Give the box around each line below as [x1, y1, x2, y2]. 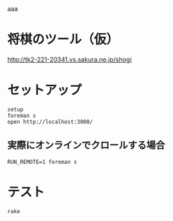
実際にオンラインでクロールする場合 [7, 139, 165, 151]
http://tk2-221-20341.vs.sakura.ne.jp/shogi [7, 55, 132, 64]
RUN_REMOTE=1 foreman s [7, 158, 78, 165]
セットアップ [7, 83, 83, 98]
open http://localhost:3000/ [7, 118, 93, 125]
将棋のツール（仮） [7, 32, 119, 47]
